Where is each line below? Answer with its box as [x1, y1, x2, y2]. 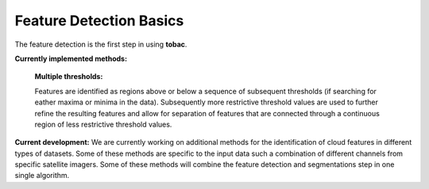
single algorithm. [14, 171, 70, 180]
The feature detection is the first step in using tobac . [14, 40, 187, 49]
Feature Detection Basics [14, 12, 184, 29]
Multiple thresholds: [34, 72, 103, 81]
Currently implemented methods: [14, 54, 127, 63]
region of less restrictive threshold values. [34, 119, 172, 129]
